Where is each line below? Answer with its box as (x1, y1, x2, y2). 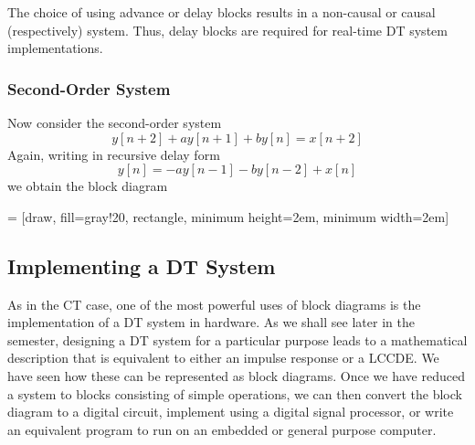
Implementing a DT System (7, 251, 276, 280)
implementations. (7, 38, 103, 58)
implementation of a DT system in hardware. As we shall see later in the (7, 313, 415, 332)
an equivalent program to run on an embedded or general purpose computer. (7, 419, 437, 439)
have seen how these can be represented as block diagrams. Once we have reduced (7, 366, 465, 385)
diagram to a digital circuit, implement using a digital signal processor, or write (7, 402, 454, 421)
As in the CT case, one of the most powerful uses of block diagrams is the (7, 294, 421, 313)
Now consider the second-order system (7, 113, 222, 132)
